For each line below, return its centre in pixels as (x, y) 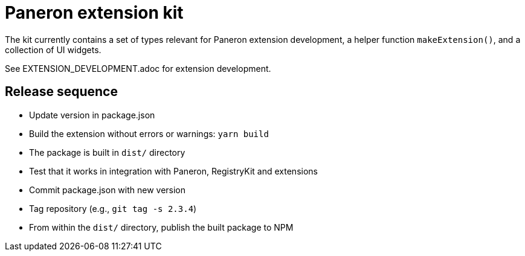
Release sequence (61, 92)
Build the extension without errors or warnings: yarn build (149, 133)
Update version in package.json (92, 115)
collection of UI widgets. (53, 50)
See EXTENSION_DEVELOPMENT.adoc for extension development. (138, 68)
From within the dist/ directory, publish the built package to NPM (161, 227)
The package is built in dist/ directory (107, 152)
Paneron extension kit (94, 13)
